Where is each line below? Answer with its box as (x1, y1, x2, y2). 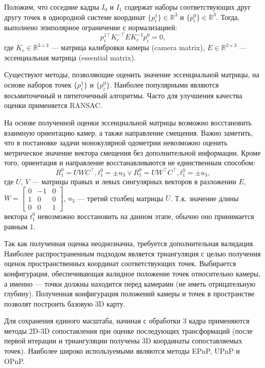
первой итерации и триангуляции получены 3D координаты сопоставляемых (4, 335, 242, 346)
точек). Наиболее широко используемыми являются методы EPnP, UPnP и (4, 345, 240, 356)
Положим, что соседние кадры (4, 2, 99, 12)
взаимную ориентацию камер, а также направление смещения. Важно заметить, (4, 127, 253, 138)
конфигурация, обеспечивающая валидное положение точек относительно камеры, (4, 268, 261, 278)
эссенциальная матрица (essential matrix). (4, 52, 136, 62)
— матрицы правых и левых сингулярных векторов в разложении (32, 176, 236, 187)
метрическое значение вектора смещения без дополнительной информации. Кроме (4, 147, 261, 158)
